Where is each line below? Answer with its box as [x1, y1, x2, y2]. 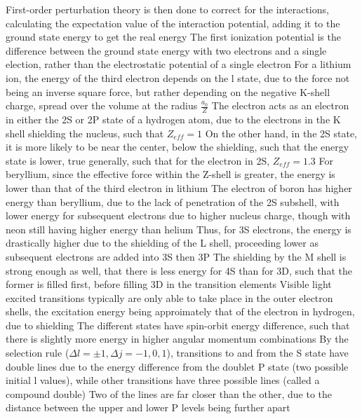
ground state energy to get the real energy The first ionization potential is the [6, 29, 341, 44]
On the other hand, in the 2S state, [205, 125, 357, 140]
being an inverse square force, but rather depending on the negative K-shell [6, 84, 330, 99]
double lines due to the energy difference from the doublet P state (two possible [6, 359, 349, 373]
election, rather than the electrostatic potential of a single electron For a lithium [6, 57, 351, 71]
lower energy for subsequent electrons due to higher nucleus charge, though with [6, 208, 351, 223]
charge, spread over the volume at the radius [6, 98, 198, 113]
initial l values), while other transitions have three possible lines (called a [6, 373, 320, 387]
